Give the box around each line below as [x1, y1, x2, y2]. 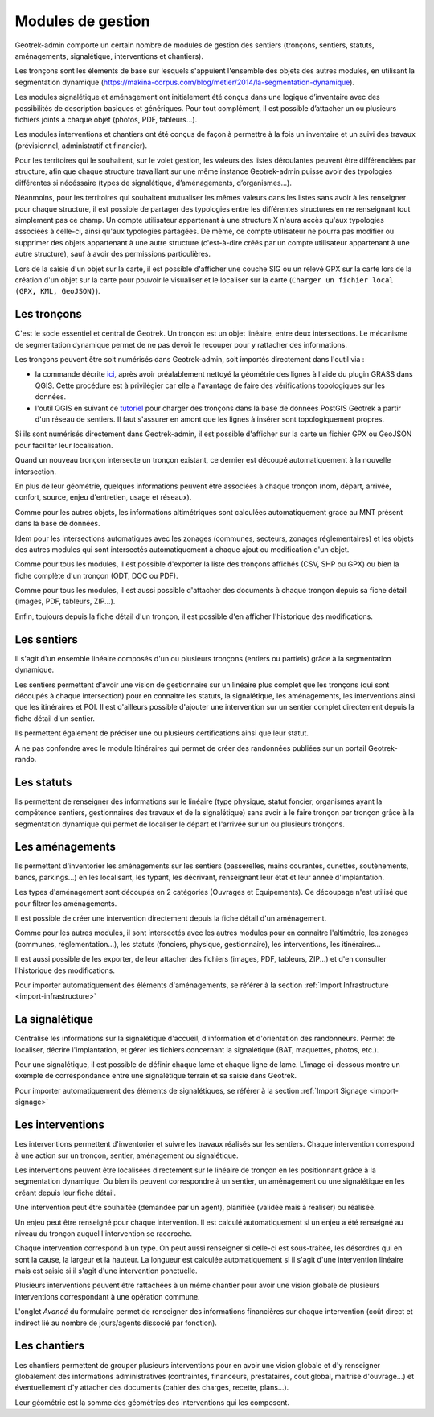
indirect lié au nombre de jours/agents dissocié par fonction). [14, 1318, 217, 1328]
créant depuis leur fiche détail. [14, 1188, 117, 1197]
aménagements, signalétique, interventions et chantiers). [14, 51, 204, 60]
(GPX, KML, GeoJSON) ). [14, 286, 100, 296]
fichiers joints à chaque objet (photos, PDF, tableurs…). [14, 114, 198, 124]
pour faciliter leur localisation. [14, 440, 113, 450]
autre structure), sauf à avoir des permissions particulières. [14, 249, 211, 259]
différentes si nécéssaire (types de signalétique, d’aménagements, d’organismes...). [14, 178, 293, 187]
